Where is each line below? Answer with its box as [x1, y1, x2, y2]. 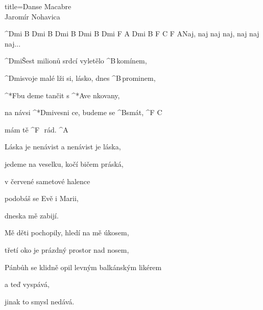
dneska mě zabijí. [5, 210, 59, 220]
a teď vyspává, [5, 279, 50, 290]
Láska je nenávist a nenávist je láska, [5, 141, 121, 152]
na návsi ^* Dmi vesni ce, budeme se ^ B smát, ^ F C [5, 107, 162, 118]
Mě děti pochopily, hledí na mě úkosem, [5, 227, 129, 238]
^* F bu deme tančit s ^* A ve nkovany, [5, 90, 120, 100]
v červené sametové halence [5, 175, 90, 186]
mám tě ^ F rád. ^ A [5, 124, 68, 135]
